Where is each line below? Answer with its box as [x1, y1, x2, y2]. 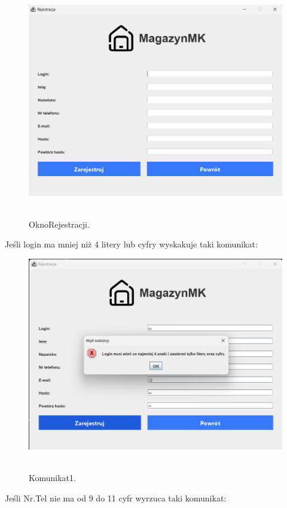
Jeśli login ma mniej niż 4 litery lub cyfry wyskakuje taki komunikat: [5, 238, 258, 250]
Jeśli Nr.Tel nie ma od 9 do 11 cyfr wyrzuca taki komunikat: [5, 492, 227, 504]
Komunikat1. [29, 471, 76, 484]
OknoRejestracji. [29, 217, 90, 230]
